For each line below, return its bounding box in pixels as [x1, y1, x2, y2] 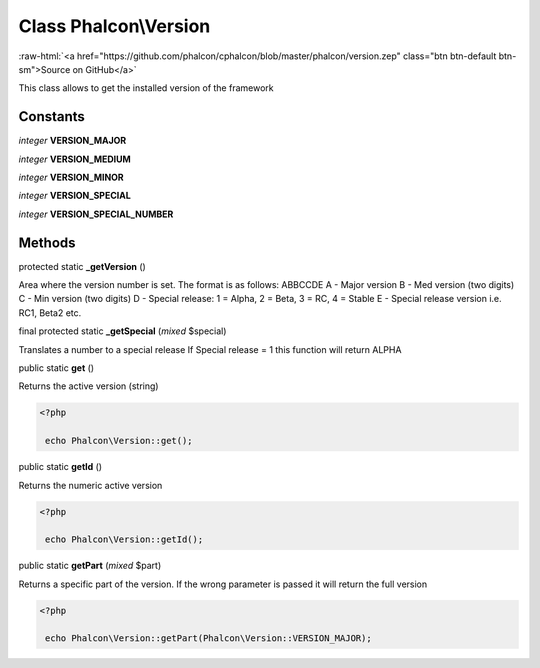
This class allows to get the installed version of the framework [18, 82, 274, 94]
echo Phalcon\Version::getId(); [45, 534, 204, 545]
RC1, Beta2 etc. [18, 306, 82, 319]
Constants [18, 108, 85, 125]
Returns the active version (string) [18, 380, 159, 392]
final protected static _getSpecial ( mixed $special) [18, 325, 227, 337]
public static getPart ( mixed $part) [18, 560, 162, 572]
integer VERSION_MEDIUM [18, 153, 132, 165]
